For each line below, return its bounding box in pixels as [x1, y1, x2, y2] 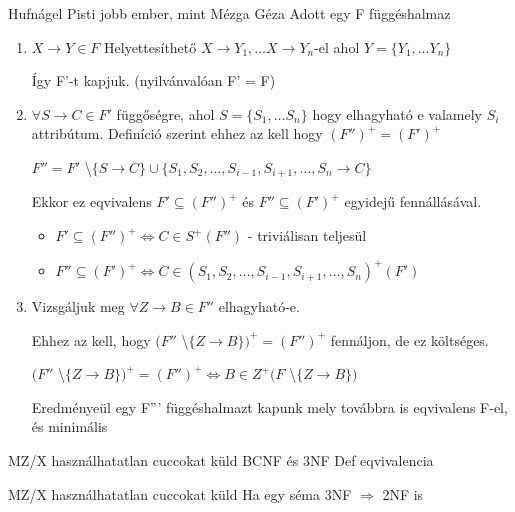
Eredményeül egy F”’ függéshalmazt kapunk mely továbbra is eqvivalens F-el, [31, 396, 508, 417]
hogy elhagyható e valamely [312, 103, 482, 124]
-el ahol [314, 36, 360, 57]
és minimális [31, 416, 108, 437]
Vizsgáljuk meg [31, 296, 125, 317]
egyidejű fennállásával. [344, 191, 482, 212]
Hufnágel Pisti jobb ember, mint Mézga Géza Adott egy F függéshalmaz [8, 3, 451, 23]
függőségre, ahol [116, 103, 215, 124]
